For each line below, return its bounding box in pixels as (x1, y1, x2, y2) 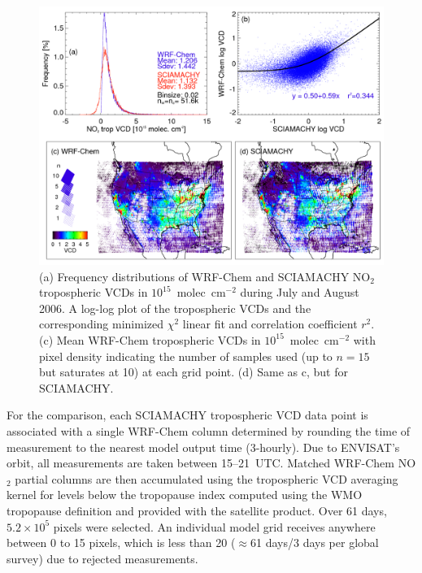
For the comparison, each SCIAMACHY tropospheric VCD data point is (7, 406, 368, 423)
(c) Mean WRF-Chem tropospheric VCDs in (39, 331, 261, 348)
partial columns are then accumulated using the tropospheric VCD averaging (15, 470, 398, 487)
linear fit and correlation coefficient (182, 315, 358, 332)
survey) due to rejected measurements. (7, 549, 198, 566)
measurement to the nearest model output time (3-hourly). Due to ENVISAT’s (7, 438, 400, 455)
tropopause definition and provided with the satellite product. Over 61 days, (7, 501, 387, 519)
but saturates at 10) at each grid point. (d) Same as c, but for (39, 363, 348, 380)
